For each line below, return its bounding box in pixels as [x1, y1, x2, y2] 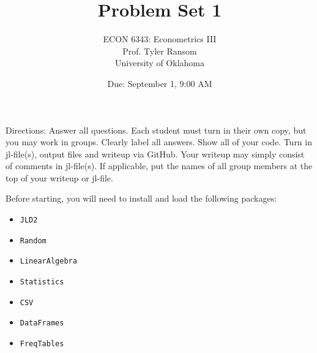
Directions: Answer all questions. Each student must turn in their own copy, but [6, 123, 307, 136]
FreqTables [20, 340, 64, 348]
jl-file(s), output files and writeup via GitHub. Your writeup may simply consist [6, 147, 305, 160]
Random [20, 236, 47, 245]
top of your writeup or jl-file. [6, 171, 113, 184]
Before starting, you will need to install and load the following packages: [6, 192, 277, 205]
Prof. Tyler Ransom [122, 44, 197, 57]
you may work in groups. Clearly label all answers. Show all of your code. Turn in [6, 135, 312, 148]
